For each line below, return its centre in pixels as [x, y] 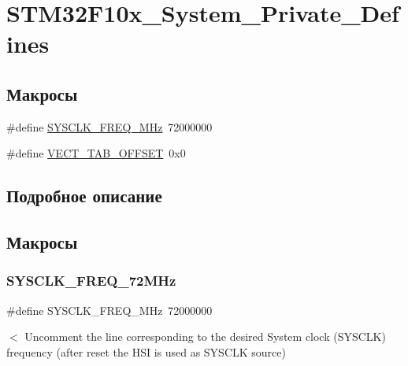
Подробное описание [84, 196]
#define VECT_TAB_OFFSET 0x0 [96, 153]
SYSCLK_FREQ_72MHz [91, 281]
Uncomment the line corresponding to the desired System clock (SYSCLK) [205, 336]
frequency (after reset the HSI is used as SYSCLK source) [146, 351]
